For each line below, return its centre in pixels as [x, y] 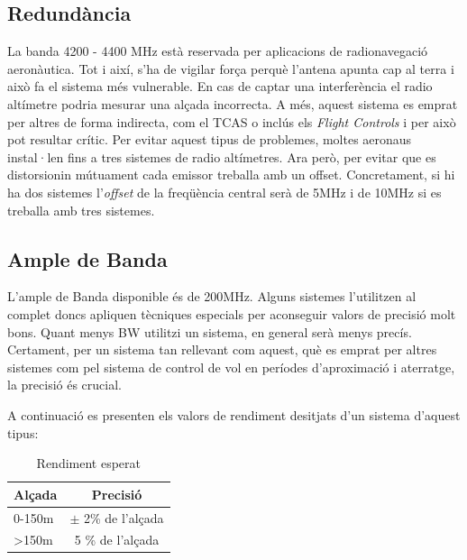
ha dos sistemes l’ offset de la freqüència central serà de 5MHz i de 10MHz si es [224, 192]
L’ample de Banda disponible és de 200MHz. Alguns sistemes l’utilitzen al [212, 296]
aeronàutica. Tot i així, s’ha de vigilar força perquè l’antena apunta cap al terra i [231, 68]
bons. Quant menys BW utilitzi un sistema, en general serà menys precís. [210, 331]
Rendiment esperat [89, 463]
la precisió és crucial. [64, 385]
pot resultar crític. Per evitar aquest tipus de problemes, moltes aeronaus [210, 139]
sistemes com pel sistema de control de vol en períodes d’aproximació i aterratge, [231, 367]
